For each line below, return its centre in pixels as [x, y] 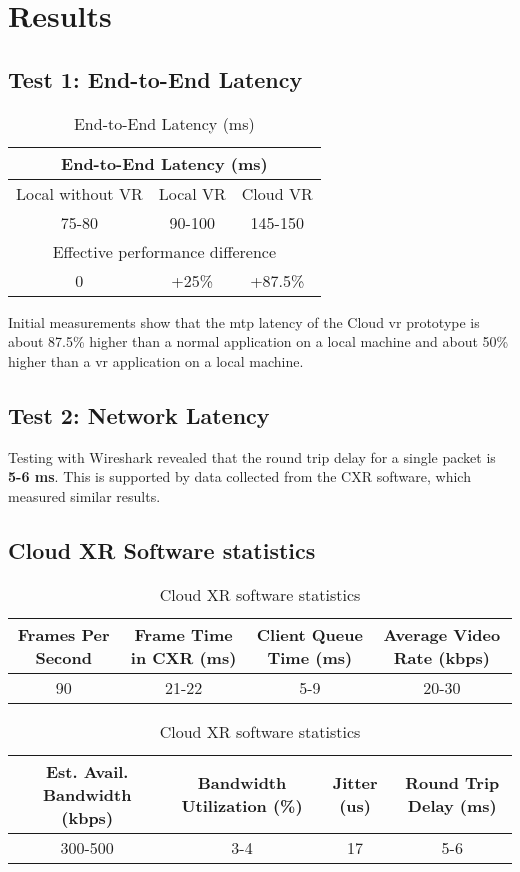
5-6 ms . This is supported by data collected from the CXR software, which [239, 476]
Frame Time [183, 634]
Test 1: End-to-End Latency [155, 78]
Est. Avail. [87, 771]
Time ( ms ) [310, 657]
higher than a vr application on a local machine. [156, 360]
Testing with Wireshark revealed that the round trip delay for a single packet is [252, 456]
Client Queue [309, 634]
